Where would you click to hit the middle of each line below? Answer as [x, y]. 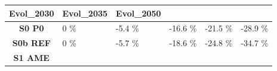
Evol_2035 [85, 13]
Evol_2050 [138, 13]
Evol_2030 [32, 13]
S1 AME [31, 58]
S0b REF [31, 43]
